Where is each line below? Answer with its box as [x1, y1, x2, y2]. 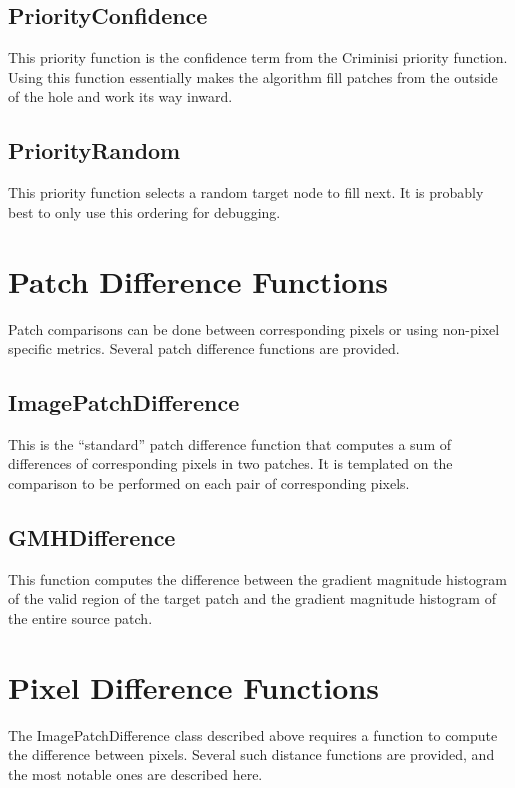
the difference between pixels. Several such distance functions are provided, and [8, 744, 495, 765]
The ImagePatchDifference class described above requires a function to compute [8, 724, 498, 745]
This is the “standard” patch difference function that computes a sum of [8, 433, 452, 454]
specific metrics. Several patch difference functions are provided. [8, 338, 400, 359]
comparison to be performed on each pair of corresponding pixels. [8, 473, 410, 494]
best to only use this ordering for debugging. [8, 201, 281, 222]
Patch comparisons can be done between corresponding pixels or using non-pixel [8, 318, 500, 339]
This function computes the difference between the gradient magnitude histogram [8, 568, 507, 589]
